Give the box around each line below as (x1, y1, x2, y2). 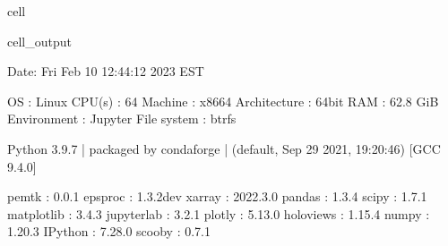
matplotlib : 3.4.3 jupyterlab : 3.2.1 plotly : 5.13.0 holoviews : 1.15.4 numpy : (7, 204, 430, 223)
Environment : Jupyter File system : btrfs (7, 109, 237, 128)
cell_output (7, 31, 72, 50)
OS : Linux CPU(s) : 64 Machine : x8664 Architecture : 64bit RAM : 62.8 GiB (7, 91, 439, 110)
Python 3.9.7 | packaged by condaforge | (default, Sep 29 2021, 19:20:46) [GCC (7, 139, 441, 157)
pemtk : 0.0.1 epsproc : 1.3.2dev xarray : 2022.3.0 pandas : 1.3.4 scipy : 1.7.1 (7, 187, 427, 206)
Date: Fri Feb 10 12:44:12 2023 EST (7, 62, 204, 81)
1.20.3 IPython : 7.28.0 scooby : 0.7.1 (7, 222, 211, 241)
